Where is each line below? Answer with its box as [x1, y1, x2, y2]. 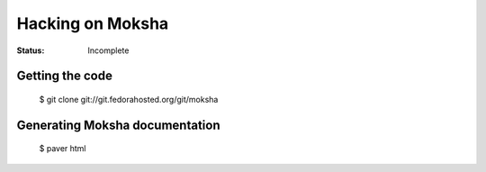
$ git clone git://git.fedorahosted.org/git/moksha [39, 94, 219, 104]
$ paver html [39, 143, 86, 154]
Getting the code [16, 68, 112, 84]
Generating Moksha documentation [16, 117, 220, 132]
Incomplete [87, 45, 130, 56]
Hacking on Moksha [16, 14, 169, 33]
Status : [16, 45, 45, 56]
